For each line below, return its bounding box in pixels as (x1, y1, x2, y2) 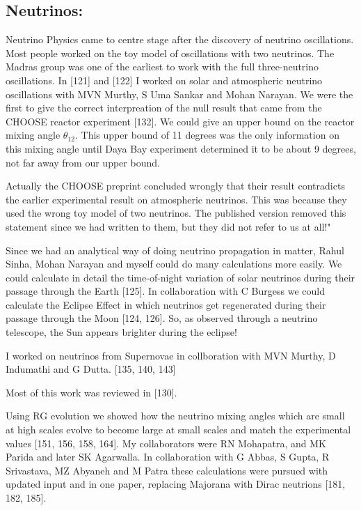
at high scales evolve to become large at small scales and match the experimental (6, 422, 351, 437)
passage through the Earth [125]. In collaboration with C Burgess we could (6, 284, 325, 298)
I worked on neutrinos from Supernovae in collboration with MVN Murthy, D (6, 348, 336, 362)
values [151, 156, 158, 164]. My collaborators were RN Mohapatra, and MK (6, 435, 326, 450)
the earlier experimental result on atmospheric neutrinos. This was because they (6, 192, 347, 206)
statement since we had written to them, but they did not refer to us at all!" (6, 219, 331, 233)
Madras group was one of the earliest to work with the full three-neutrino (6, 59, 319, 74)
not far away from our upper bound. (6, 155, 160, 169)
